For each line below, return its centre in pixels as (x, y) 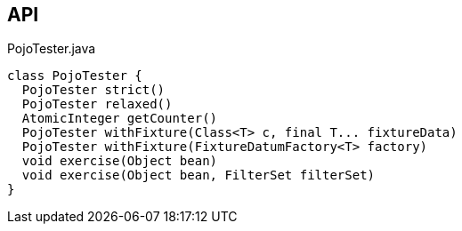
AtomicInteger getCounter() (120, 119)
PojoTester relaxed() (97, 104)
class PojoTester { (75, 76)
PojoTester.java (52, 49)
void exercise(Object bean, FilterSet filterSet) (199, 175)
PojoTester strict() (93, 90)
